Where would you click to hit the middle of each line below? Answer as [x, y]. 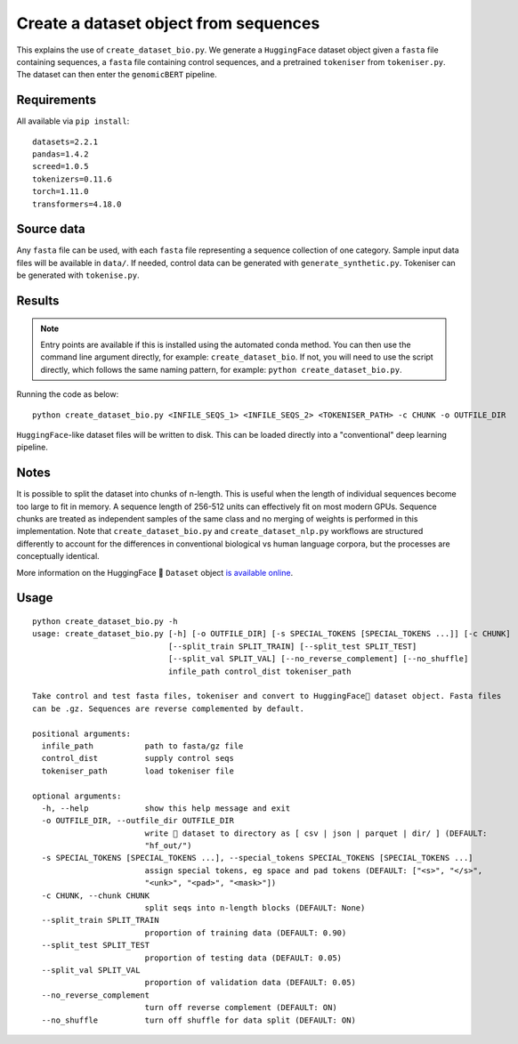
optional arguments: [77, 796]
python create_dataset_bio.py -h [105, 622]
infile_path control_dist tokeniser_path [259, 671]
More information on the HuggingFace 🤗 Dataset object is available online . [155, 572]
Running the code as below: [68, 394]
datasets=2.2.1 [65, 142]
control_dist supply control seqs [138, 758]
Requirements [57, 100]
